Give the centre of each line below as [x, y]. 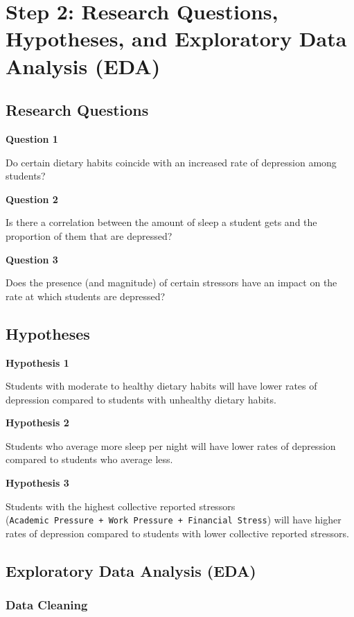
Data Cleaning [47, 605]
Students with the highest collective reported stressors [121, 506]
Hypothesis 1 [37, 362]
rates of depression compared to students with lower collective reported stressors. [178, 533]
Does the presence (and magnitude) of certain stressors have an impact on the [171, 283]
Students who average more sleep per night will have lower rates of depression [171, 445]
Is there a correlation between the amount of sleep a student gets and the [161, 222]
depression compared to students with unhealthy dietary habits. [141, 399]
